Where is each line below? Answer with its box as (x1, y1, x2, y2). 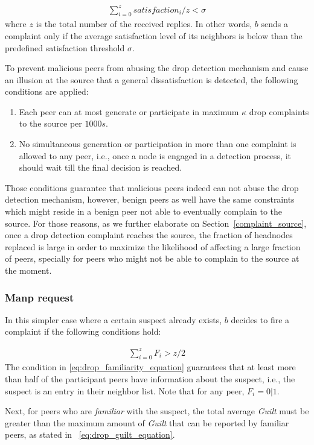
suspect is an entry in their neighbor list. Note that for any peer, (5, 384, 245, 397)
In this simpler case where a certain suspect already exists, (5, 313, 222, 326)
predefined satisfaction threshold (5, 41, 125, 54)
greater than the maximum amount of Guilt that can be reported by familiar (5, 416, 289, 429)
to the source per (19, 117, 82, 130)
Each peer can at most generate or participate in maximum (19, 105, 239, 118)
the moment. (5, 264, 52, 277)
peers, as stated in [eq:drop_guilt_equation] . (5, 428, 175, 441)
